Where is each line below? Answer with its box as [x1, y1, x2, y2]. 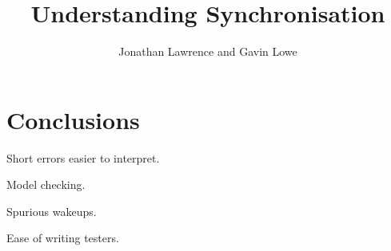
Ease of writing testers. [6, 229, 119, 246]
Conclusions [6, 103, 140, 135]
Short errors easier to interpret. [6, 149, 160, 166]
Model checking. [6, 176, 86, 193]
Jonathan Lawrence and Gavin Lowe [118, 43, 297, 60]
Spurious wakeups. [6, 202, 97, 219]
